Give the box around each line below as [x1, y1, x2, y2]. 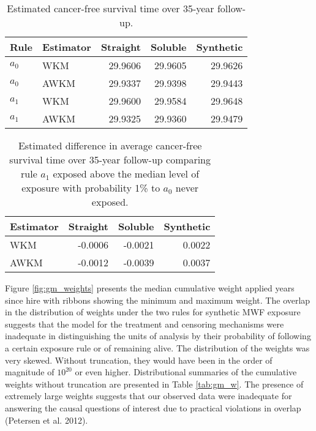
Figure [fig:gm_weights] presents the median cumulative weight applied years [5, 282, 295, 294]
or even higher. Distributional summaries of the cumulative [75, 365, 297, 378]
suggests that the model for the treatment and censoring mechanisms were [5, 317, 284, 330]
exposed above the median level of [53, 167, 200, 181]
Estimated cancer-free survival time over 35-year [7, 1, 214, 15]
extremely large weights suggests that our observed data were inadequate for [5, 389, 292, 402]
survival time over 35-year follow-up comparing [9, 152, 211, 167]
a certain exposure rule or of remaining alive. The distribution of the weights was [5, 341, 310, 354]
